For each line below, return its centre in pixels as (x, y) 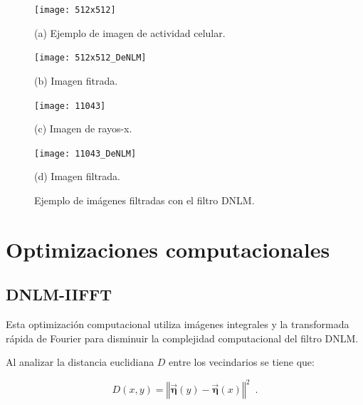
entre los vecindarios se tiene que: (242, 362)
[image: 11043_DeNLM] (85, 153)
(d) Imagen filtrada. (78, 176)
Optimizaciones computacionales (168, 249)
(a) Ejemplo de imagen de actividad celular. (130, 32)
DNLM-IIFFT (59, 294)
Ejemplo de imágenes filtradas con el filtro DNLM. (144, 200)
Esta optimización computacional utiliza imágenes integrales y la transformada (178, 324)
